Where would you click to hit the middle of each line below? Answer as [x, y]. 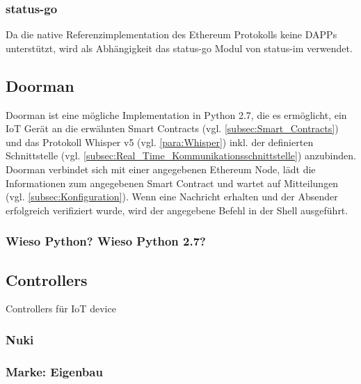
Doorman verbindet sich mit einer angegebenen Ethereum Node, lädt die [161, 169]
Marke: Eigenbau [54, 371]
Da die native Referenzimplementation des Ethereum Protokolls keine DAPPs [171, 34]
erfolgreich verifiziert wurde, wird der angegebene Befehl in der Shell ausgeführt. [177, 210]
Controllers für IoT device [61, 309]
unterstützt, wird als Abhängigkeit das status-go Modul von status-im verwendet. [179, 48]
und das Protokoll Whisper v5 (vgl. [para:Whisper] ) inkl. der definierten [160, 142]
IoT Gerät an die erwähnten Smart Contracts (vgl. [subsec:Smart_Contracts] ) [172, 128]
